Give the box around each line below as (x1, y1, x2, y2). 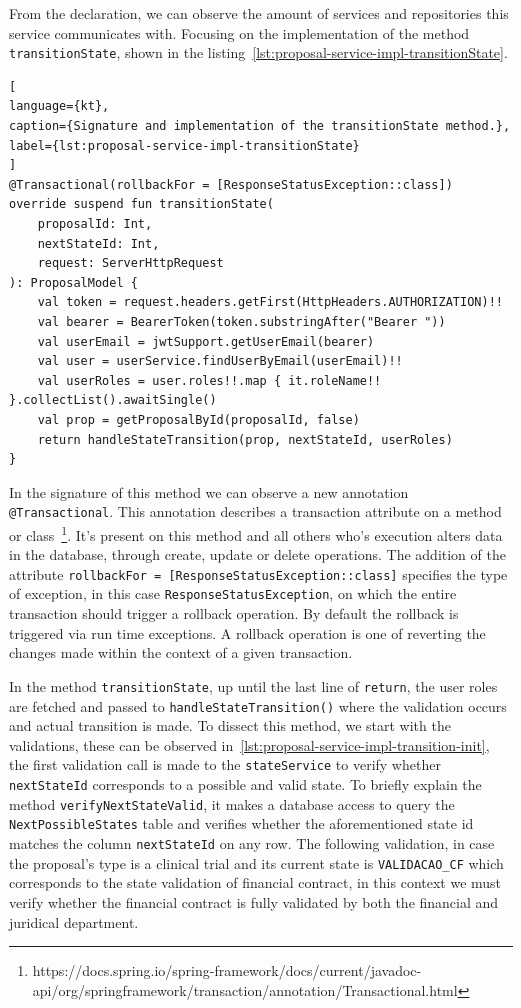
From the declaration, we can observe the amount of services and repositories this (9, 3, 509, 23)
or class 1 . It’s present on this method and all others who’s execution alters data (9, 521, 503, 545)
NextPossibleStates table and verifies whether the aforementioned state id (9, 813, 474, 834)
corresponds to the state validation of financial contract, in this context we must (9, 872, 502, 893)
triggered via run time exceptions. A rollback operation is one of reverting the (9, 622, 486, 643)
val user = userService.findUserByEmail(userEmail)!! (37, 354, 403, 369)
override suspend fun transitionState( (9, 197, 274, 212)
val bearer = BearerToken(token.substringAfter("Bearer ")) (37, 314, 446, 329)
